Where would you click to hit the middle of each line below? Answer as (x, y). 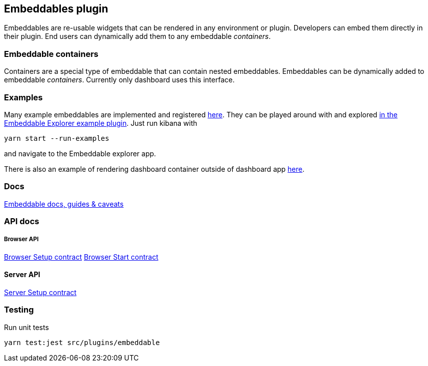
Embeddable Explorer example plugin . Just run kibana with (101, 123)
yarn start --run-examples (57, 138)
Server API (22, 275)
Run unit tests (26, 327)
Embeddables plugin (56, 9)
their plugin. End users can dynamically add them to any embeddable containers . (137, 36)
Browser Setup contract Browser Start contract (81, 257)
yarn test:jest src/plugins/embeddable (82, 342)
